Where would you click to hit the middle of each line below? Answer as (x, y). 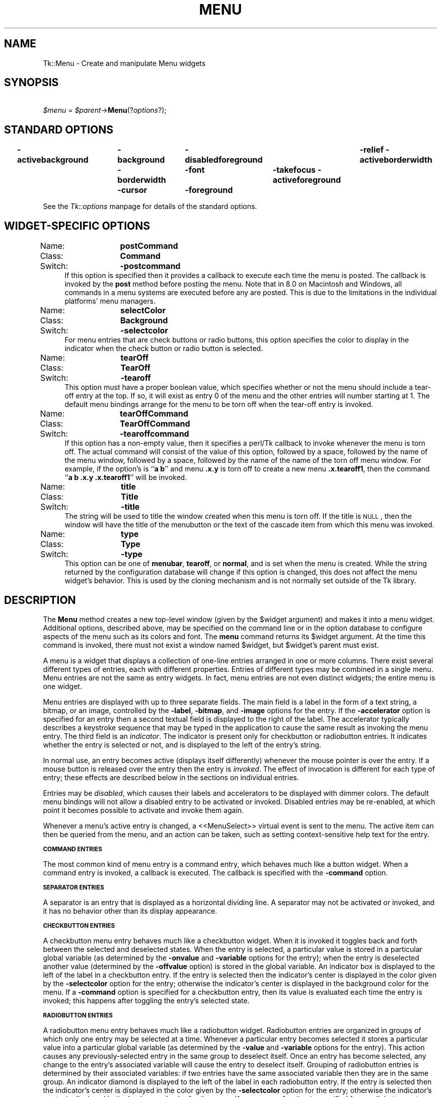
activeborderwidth (396, 160)
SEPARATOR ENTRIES (73, 887)
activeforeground (307, 180)
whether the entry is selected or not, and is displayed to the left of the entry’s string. (182, 744)
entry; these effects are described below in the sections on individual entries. (171, 777)
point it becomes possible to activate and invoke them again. (143, 810)
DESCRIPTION (40, 600)
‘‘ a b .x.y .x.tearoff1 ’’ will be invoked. (126, 477)
